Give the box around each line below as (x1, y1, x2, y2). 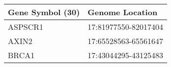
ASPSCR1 (8, 21, 44, 32)
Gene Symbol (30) (8, 6, 80, 18)
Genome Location (87, 6, 158, 18)
